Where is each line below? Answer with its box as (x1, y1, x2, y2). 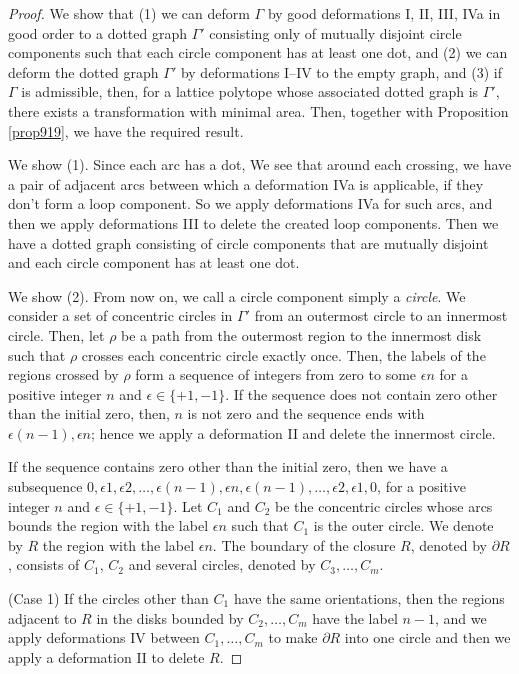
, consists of (8, 554, 80, 575)
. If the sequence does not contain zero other (225, 383, 498, 404)
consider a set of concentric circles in (8, 305, 233, 326)
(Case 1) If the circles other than (8, 588, 209, 609)
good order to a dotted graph (8, 22, 188, 43)
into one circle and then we (344, 627, 511, 648)
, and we (434, 607, 487, 628)
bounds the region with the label (8, 515, 209, 536)
